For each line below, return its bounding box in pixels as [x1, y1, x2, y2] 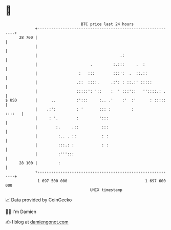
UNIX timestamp [90, 187, 123, 193]
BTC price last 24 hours [81, 22, 134, 27]
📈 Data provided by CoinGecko [5, 197, 72, 203]
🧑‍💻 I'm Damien [5, 208, 37, 215]
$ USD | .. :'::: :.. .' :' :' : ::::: [5, 97, 166, 103]
